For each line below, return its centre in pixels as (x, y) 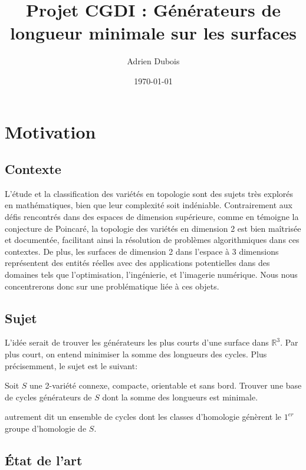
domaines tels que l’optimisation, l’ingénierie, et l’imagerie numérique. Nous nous (151, 275)
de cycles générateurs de (48, 397)
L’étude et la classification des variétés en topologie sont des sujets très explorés (149, 193)
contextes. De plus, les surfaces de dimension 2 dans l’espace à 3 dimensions (142, 251)
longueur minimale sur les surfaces (153, 33)
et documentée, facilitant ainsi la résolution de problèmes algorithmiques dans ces (152, 240)
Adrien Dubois (153, 61)
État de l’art (44, 460)
